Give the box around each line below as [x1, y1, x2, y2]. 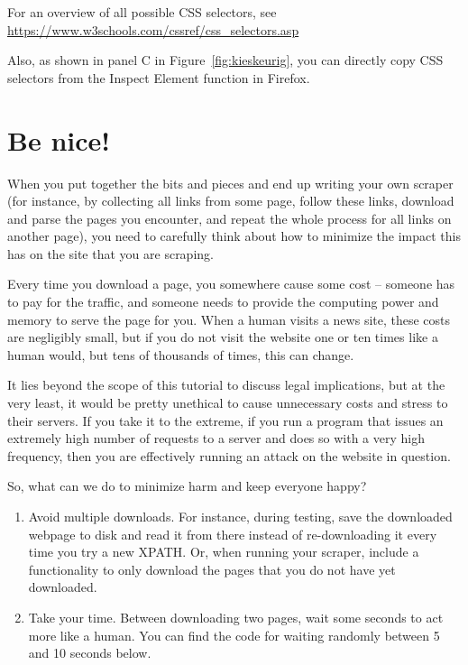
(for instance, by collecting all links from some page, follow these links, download [7, 191, 454, 210]
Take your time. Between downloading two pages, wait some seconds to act [28, 607, 444, 626]
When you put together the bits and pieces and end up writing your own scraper [7, 173, 454, 192]
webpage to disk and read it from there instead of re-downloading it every [28, 524, 437, 543]
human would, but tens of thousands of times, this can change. [7, 345, 354, 364]
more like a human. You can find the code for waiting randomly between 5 [28, 625, 440, 644]
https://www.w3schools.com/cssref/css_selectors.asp [7, 20, 299, 39]
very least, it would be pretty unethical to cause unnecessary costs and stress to [7, 393, 448, 412]
